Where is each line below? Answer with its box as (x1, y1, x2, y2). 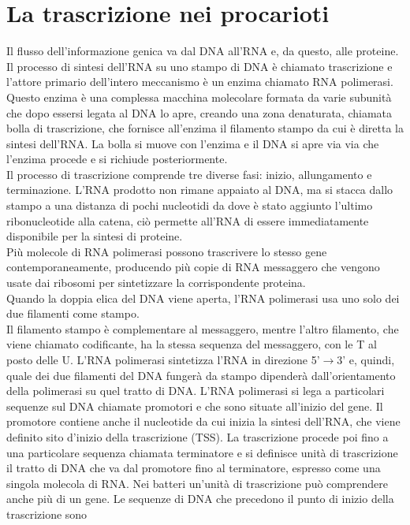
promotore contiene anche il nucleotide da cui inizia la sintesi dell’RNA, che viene (6, 413, 401, 430)
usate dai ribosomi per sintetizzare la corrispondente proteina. (6, 274, 306, 291)
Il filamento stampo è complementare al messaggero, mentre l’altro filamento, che (6, 320, 399, 337)
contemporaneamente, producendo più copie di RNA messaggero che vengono (6, 259, 380, 275)
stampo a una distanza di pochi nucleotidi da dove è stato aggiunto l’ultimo (6, 197, 373, 214)
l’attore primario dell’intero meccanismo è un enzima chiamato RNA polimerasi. (6, 73, 393, 90)
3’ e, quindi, (337, 352, 395, 367)
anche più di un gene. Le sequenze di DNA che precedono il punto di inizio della (6, 490, 394, 507)
